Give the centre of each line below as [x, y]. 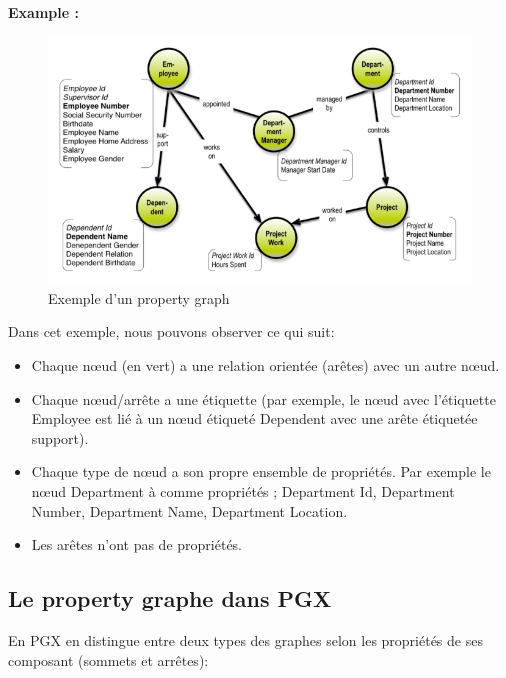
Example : [43, 12]
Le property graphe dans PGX [170, 598]
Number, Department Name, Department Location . [189, 510]
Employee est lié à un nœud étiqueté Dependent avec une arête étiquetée [254, 418]
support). [60, 437]
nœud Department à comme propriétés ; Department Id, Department [243, 491]
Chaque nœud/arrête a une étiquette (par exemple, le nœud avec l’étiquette [263, 398]
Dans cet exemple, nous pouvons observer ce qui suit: [171, 331]
